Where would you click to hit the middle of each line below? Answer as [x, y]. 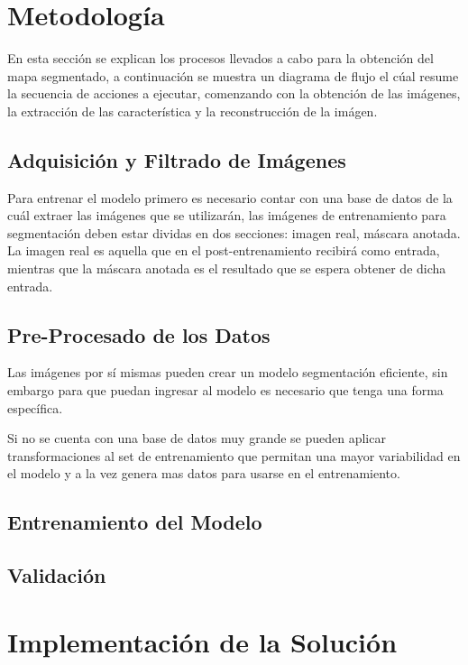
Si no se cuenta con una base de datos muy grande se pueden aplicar [197, 438]
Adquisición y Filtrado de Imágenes [177, 159]
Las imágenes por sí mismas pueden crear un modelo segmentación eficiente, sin [228, 372]
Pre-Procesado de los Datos [139, 334]
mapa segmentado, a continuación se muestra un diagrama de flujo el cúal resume [233, 75]
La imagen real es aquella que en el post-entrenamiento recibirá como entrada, [224, 250]
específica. [35, 407]
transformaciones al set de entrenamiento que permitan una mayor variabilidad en [234, 455]
